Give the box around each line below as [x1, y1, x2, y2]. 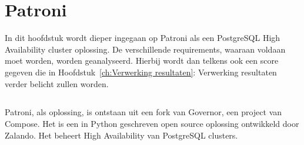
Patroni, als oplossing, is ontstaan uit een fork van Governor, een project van [5, 106, 282, 118]
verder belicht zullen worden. [5, 77, 109, 89]
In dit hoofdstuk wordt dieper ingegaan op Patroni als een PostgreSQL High [5, 32, 280, 44]
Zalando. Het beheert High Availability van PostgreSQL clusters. [5, 129, 238, 141]
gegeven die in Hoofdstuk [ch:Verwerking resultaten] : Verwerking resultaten [5, 65, 277, 78]
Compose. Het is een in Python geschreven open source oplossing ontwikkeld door [5, 118, 299, 130]
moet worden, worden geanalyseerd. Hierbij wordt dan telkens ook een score [5, 54, 279, 67]
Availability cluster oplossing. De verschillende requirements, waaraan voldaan [5, 43, 286, 55]
